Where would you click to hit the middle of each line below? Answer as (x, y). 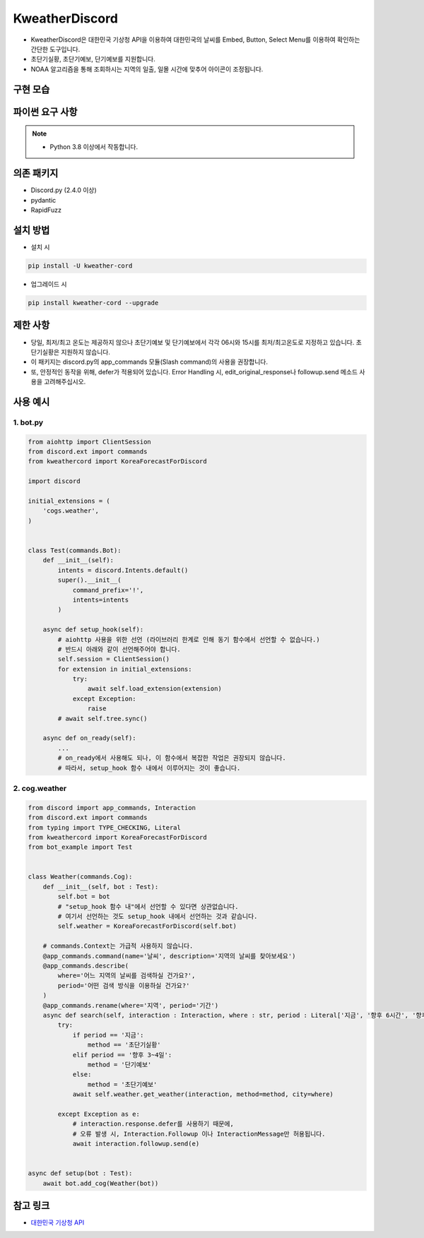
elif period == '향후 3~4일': (122, 1055)
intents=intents (101, 600)
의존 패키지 (36, 173)
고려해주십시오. (65, 382)
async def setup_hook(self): (93, 630)
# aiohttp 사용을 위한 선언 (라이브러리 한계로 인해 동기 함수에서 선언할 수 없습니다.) (189, 639)
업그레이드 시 (49, 284)
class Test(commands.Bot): (75, 550)
